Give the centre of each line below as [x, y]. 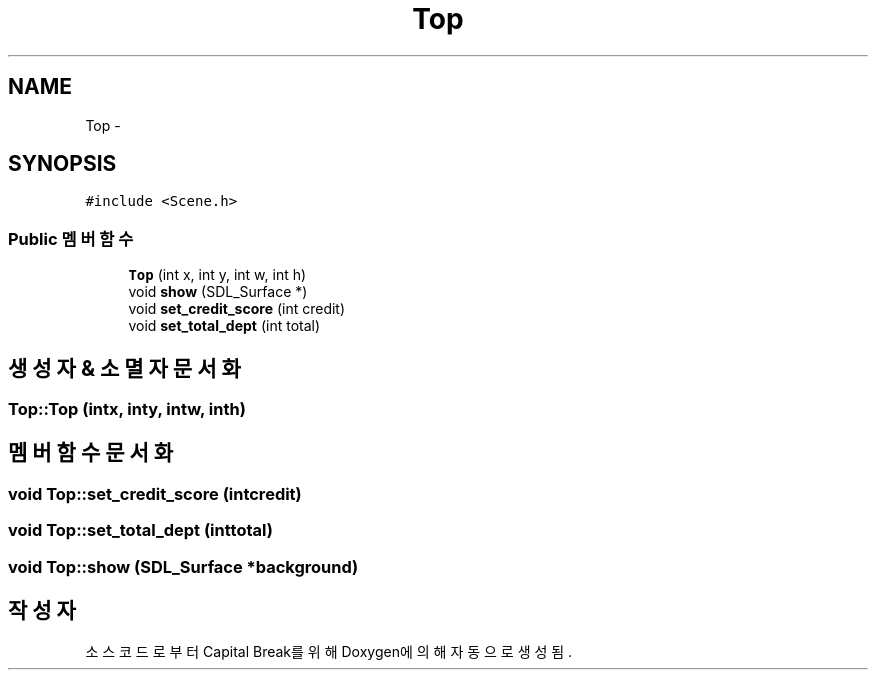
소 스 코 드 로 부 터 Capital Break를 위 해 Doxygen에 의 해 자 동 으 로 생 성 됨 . [329, 652]
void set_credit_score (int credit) [237, 309]
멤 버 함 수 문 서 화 [91, 453]
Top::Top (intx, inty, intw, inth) [127, 409]
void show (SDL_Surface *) [218, 292]
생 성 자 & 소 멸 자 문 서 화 [124, 368]
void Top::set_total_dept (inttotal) [140, 530]
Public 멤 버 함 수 [71, 238]
